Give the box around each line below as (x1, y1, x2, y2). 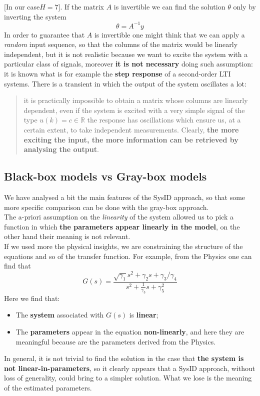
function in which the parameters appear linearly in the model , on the (4, 221, 240, 231)
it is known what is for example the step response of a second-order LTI (4, 68, 231, 79)
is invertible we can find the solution (113, 1, 225, 11)
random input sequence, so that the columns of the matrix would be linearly (4, 39, 238, 49)
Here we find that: (4, 292, 60, 303)
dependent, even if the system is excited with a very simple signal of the (23, 104, 245, 115)
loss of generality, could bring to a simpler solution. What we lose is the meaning (4, 372, 252, 383)
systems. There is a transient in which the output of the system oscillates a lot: (4, 78, 246, 88)
